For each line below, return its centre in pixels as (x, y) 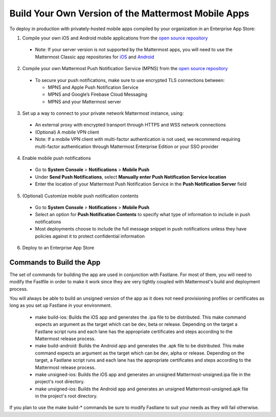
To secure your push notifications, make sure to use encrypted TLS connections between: (130, 80)
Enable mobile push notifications (57, 158)
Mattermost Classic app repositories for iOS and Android (95, 57)
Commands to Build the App (55, 262)
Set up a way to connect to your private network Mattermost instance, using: (103, 113)
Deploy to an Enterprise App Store (58, 247)
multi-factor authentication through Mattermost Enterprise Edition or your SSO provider (127, 147)
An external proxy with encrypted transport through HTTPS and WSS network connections (130, 125)
